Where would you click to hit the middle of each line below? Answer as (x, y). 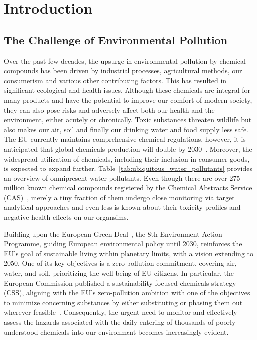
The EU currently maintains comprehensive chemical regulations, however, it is (125, 139)
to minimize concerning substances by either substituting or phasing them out (123, 302)
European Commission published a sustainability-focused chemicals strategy (120, 282)
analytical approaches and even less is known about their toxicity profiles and (122, 207)
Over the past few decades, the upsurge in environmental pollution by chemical (125, 61)
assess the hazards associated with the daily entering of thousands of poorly (120, 322)
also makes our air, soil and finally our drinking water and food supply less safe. (126, 129)
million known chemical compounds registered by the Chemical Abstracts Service (128, 188)
